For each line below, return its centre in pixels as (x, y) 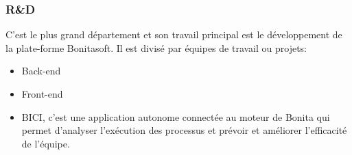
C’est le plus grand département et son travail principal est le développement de (174, 34)
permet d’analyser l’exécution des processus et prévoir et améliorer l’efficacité (184, 130)
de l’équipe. (46, 143)
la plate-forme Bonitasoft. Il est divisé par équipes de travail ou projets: (156, 47)
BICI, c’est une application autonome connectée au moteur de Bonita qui (176, 116)
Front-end (42, 94)
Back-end (41, 71)
